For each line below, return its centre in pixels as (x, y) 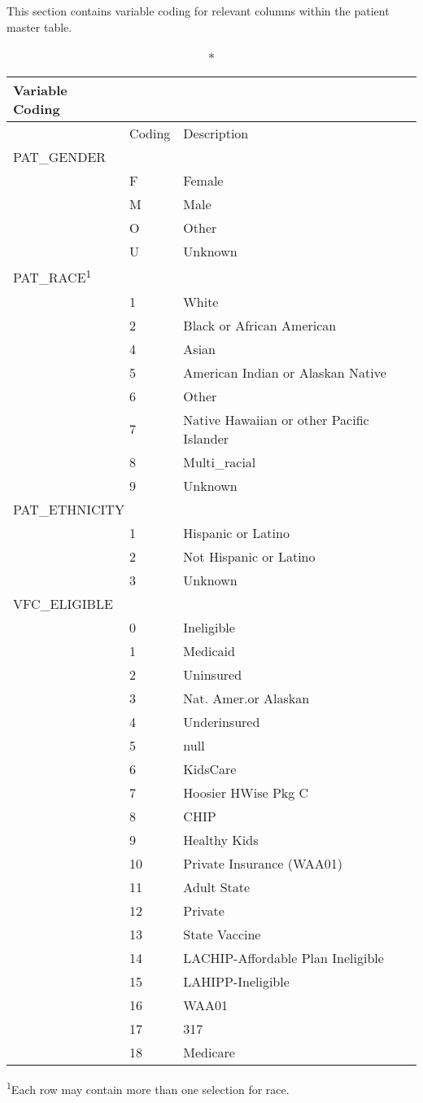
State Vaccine (222, 934)
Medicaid (209, 650)
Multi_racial (220, 462)
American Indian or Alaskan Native (285, 372)
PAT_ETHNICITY (69, 509)
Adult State (217, 886)
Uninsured (213, 674)
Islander (206, 438)
